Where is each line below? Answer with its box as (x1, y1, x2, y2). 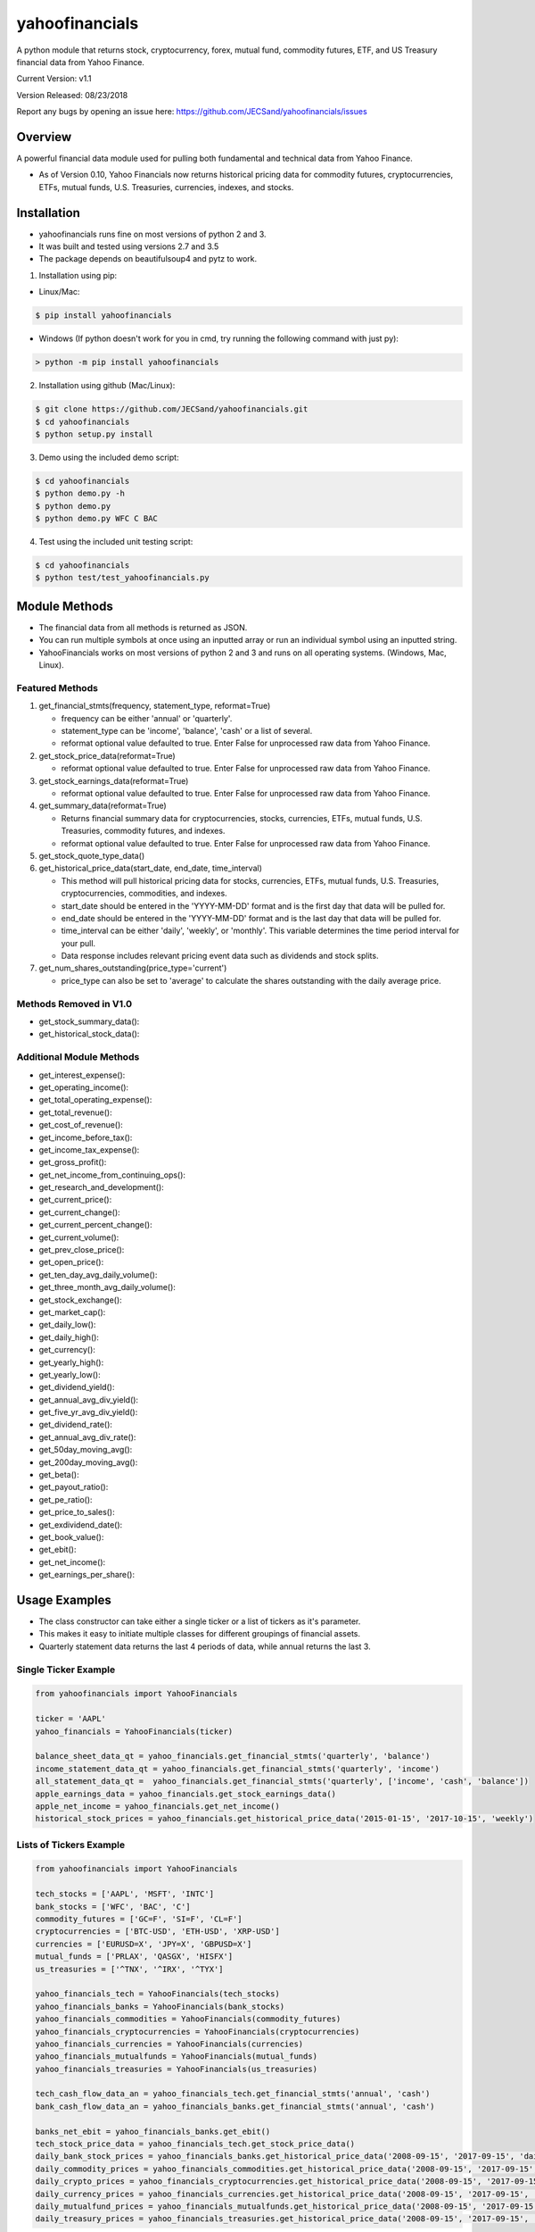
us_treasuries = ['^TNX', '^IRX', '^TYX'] (35, 1964, 224, 1974)
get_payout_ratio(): (38, 1482, 109, 1493)
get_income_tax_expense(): (38, 1144, 140, 1155)
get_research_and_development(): (38, 1182, 164, 1193)
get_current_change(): (38, 1206, 120, 1218)
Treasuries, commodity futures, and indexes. (61, 826, 226, 837)
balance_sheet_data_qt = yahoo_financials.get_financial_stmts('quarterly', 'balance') (35, 1751, 431, 1761)
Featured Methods (16, 681, 98, 694)
